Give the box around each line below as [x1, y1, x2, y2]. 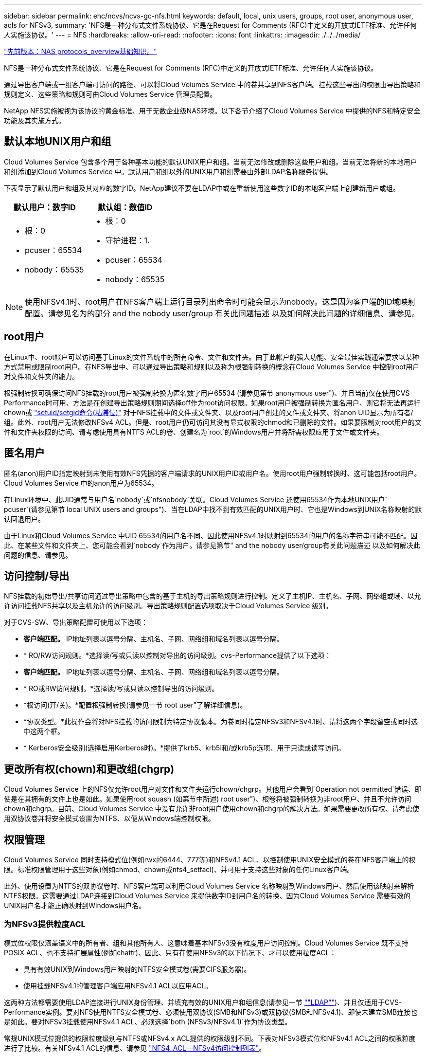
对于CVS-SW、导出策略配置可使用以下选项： [4, 618, 148, 627]
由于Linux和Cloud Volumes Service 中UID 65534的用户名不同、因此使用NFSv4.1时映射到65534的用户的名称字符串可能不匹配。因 [4, 531, 417, 540]
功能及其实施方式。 [4, 116, 65, 125]
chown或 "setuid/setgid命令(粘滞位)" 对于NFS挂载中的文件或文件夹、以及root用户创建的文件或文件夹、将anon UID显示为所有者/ [4, 408, 413, 417]
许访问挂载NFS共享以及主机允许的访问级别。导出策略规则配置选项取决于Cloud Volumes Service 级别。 [4, 601, 333, 610]
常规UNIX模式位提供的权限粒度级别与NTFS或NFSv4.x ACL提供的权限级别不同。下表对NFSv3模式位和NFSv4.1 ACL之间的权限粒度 [4, 1034, 416, 1042]
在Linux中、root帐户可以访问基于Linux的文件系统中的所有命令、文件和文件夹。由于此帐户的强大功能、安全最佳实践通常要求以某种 [4, 352, 419, 361]
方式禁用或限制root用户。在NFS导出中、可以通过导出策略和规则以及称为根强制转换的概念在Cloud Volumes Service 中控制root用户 [4, 362, 420, 371]
